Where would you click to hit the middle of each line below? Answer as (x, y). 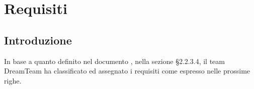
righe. (13, 80)
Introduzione (38, 40)
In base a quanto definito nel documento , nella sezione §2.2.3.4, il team (114, 61)
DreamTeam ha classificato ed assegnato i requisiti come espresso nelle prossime (127, 71)
